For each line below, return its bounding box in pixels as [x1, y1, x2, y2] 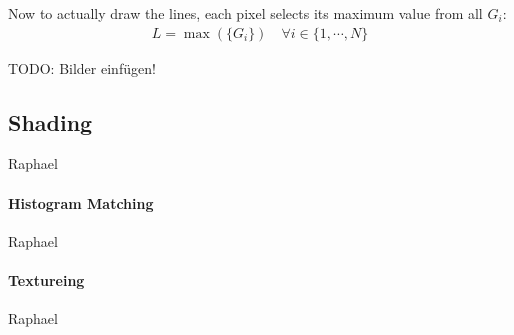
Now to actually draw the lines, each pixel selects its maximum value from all [8, 3, 483, 23]
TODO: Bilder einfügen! [8, 57, 156, 78]
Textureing [8, 270, 85, 290]
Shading [8, 106, 93, 137]
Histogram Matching [8, 192, 154, 213]
